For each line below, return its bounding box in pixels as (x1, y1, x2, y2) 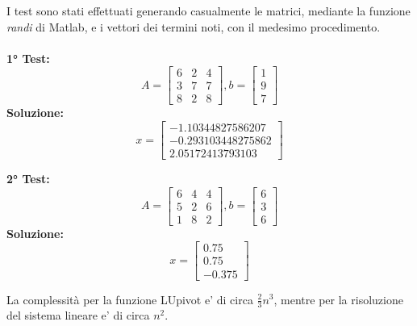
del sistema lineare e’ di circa (6, 307, 150, 324)
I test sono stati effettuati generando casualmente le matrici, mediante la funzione (6, 2, 411, 19)
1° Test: (6, 49, 50, 66)
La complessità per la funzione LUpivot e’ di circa (6, 290, 253, 307)
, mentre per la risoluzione (273, 290, 403, 307)
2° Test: (6, 170, 50, 187)
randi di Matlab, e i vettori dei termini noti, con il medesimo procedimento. (6, 18, 381, 35)
